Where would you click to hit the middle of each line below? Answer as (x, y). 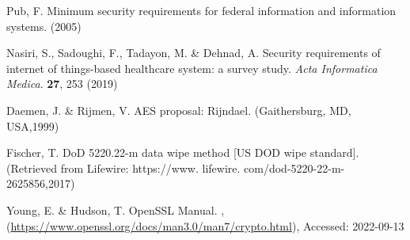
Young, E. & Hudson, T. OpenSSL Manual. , (116, 210)
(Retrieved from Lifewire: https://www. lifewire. (123, 168)
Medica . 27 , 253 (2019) (62, 84)
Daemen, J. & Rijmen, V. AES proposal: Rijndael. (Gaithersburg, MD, (179, 110)
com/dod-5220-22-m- (294, 168)
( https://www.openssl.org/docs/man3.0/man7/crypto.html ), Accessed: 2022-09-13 (205, 225)
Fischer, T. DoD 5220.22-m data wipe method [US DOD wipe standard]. (183, 152)
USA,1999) (33, 126)
